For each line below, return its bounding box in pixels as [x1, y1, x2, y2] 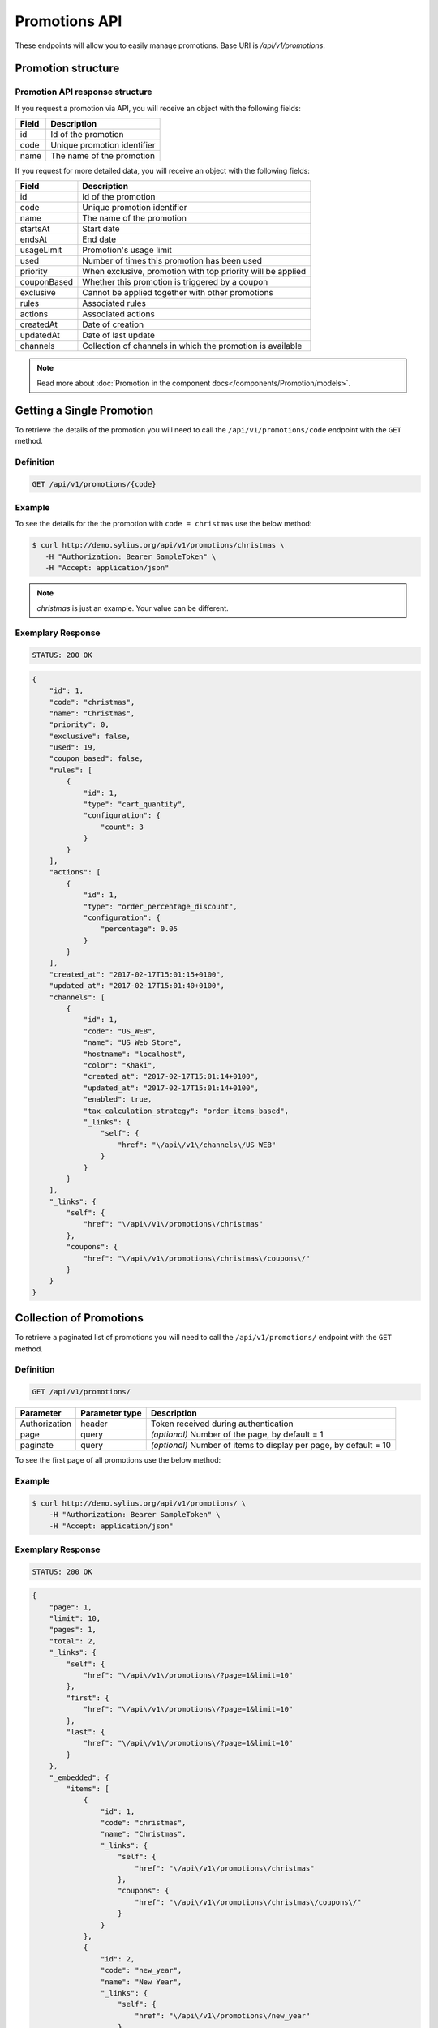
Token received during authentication [150, 1418, 294, 1429]
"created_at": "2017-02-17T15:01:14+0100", [83, 1072, 260, 1081]
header [80, 1418, 109, 1429]
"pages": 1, [49, 1625, 97, 1635]
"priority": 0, [49, 720, 109, 729]
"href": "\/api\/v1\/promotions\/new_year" [134, 2011, 311, 2020]
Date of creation [82, 319, 144, 330]
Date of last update [82, 329, 156, 341]
